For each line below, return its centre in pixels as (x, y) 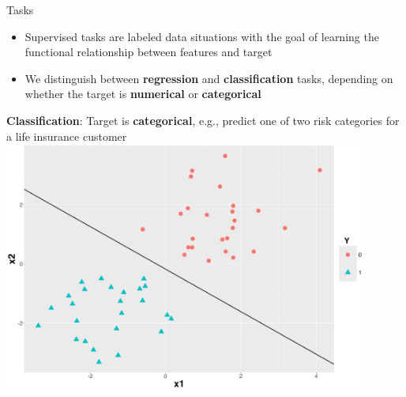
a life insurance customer (67, 136)
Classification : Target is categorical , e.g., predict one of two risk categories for (203, 120)
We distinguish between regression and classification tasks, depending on (209, 78)
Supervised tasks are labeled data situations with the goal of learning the (202, 36)
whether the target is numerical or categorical (143, 94)
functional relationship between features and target (148, 52)
